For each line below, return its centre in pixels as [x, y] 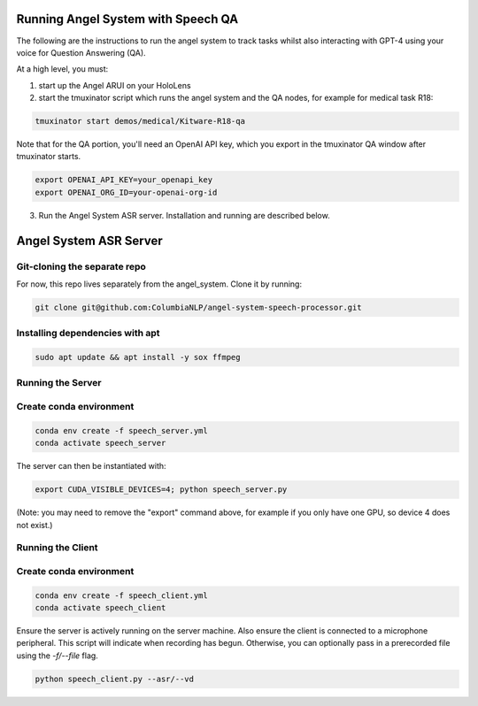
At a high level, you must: [62, 69]
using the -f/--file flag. [58, 656]
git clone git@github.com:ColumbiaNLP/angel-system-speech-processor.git [198, 307]
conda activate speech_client [100, 608]
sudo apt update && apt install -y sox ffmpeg [138, 357]
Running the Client [57, 548]
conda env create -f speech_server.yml [121, 430]
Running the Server [59, 383]
